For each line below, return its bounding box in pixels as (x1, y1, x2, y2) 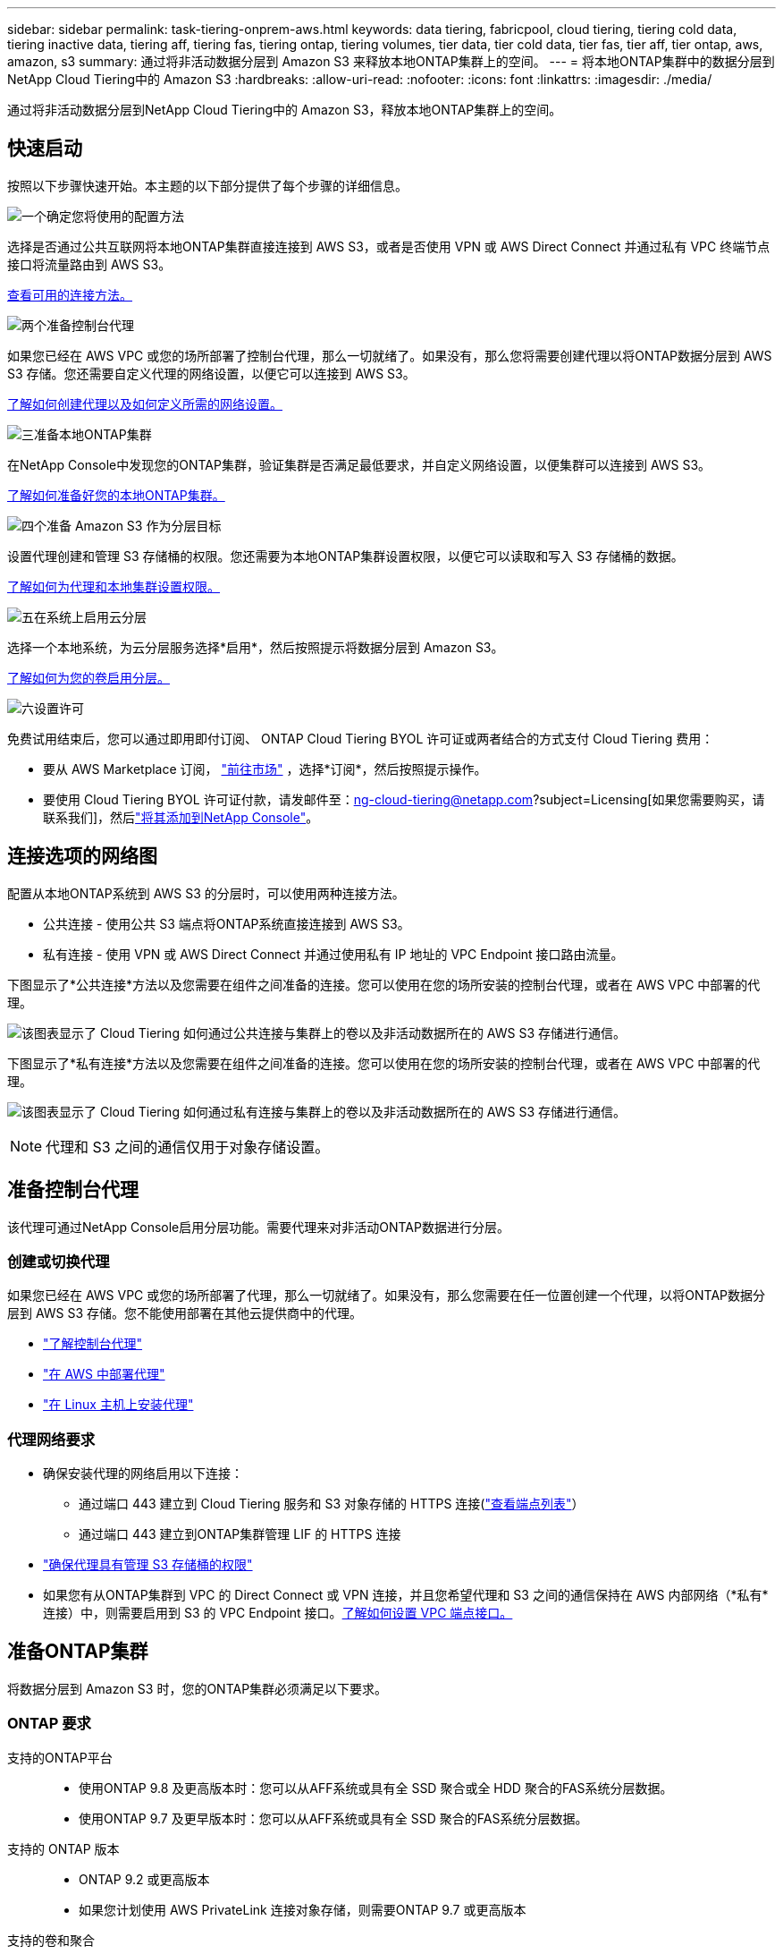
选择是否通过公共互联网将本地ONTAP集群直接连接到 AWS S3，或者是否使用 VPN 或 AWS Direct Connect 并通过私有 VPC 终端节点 (7, 238, 770, 254)
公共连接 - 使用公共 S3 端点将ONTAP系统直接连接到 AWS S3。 (43, 915, 410, 931)
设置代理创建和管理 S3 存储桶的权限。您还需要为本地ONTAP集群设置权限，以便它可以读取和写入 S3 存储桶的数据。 (7, 548, 684, 564)
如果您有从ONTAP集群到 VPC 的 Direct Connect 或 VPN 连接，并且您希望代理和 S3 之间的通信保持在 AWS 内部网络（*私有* (43, 1587, 769, 1603)
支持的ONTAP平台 (7, 1749, 113, 1765)
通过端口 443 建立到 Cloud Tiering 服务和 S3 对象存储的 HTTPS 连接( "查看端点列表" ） (79, 1496, 585, 1512)
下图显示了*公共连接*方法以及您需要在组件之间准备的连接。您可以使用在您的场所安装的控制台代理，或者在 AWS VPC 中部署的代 (7, 976, 761, 992)
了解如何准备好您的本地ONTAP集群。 (7, 487, 225, 503)
